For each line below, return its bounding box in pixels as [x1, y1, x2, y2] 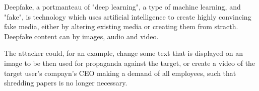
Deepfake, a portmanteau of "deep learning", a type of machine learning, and [4, 2, 241, 12]
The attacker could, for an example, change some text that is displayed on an [4, 48, 243, 58]
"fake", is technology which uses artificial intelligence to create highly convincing [4, 11, 251, 22]
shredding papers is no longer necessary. [4, 77, 127, 88]
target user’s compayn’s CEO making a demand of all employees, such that [4, 67, 236, 78]
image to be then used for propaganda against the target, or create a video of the [4, 57, 255, 68]
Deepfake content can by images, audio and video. [4, 31, 159, 41]
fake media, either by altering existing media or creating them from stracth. [4, 21, 238, 32]
